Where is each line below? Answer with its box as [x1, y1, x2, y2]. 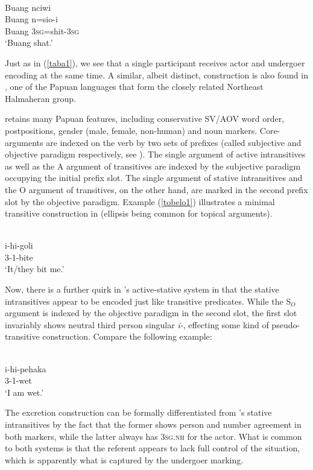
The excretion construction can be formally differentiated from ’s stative [5, 406, 272, 419]
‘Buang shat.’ [5, 36, 53, 49]
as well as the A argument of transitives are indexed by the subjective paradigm [5, 159, 301, 172]
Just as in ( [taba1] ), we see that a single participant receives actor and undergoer [5, 56, 305, 69]
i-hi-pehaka [5, 362, 46, 375]
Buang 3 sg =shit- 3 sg [5, 24, 80, 37]
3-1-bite [5, 250, 33, 263]
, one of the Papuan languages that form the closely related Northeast [5, 80, 264, 93]
